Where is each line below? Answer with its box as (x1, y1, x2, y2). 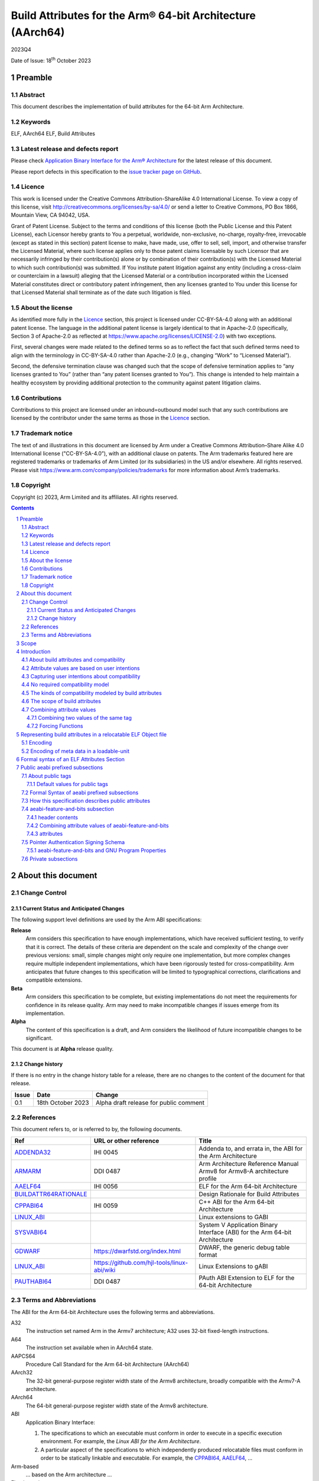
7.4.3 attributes (27, 830, 63, 838)
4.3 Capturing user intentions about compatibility (21, 673, 141, 680)
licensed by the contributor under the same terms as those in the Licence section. (11, 415, 210, 422)
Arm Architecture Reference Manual (198, 1159, 299, 1168)
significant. (25, 1034, 53, 1042)
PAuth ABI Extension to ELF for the (198, 1274, 295, 1282)
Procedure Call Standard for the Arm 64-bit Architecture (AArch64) (25, 1360, 190, 1368)
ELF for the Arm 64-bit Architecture (198, 1182, 298, 1190)
